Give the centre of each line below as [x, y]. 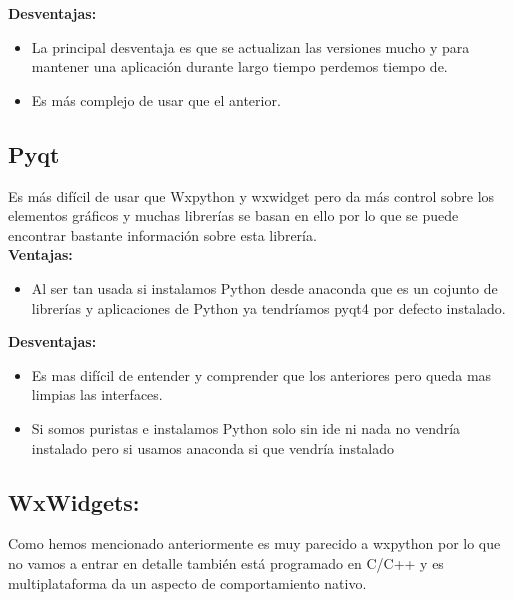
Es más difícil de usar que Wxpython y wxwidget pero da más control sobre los [251, 195]
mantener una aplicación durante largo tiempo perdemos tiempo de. [239, 66]
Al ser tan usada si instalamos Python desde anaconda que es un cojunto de [264, 287]
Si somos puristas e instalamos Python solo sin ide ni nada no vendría [246, 427]
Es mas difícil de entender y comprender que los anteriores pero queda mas [261, 374]
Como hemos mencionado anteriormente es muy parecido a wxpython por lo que [254, 543]
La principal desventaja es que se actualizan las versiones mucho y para [250, 46]
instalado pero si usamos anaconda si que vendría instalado [213, 447]
